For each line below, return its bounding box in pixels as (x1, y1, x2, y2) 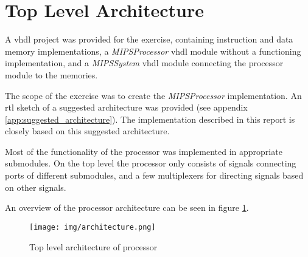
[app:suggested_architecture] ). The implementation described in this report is (5, 112, 295, 125)
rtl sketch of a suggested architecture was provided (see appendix (5, 101, 248, 114)
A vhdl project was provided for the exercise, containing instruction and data (5, 33, 293, 46)
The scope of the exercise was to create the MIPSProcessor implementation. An (5, 89, 302, 101)
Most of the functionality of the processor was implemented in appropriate (5, 145, 282, 157)
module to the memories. (5, 68, 98, 81)
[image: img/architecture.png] (29, 222, 156, 231)
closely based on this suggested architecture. (5, 125, 170, 137)
